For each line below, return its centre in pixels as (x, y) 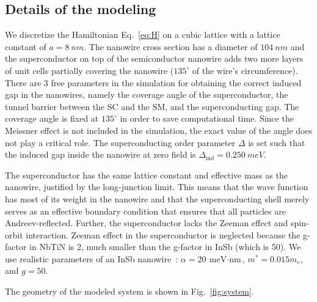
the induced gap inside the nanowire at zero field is (100, 154)
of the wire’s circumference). (245, 70)
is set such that (277, 142)
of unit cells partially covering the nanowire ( (89, 70)
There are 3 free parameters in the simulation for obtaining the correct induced (153, 82)
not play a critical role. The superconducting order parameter (120, 142)
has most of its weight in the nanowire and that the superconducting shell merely (157, 198)
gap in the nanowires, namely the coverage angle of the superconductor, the (147, 94)
